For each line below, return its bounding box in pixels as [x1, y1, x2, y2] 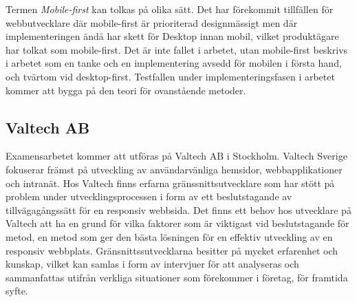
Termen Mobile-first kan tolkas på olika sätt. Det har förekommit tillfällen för [6, 2, 334, 16]
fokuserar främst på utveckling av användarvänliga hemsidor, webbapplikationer [6, 162, 343, 176]
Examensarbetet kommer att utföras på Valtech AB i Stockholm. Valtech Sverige [6, 149, 347, 163]
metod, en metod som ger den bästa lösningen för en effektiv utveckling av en [6, 229, 333, 244]
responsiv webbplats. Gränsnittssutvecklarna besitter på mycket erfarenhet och [6, 243, 338, 257]
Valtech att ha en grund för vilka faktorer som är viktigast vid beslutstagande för [6, 216, 349, 230]
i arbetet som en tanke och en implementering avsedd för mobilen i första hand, [6, 56, 342, 70]
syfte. [6, 283, 28, 298]
